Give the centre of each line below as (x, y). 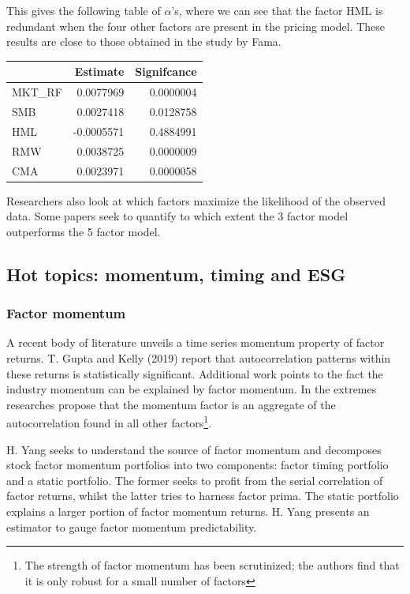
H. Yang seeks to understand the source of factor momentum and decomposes (194, 449)
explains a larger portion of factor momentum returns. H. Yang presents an (188, 511)
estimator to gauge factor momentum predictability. (132, 526)
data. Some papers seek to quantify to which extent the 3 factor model (177, 216)
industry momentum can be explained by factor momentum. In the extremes (192, 389)
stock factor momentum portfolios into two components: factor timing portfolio (198, 465)
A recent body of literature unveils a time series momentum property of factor (196, 342)
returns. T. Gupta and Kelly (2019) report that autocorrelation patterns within (199, 357)
